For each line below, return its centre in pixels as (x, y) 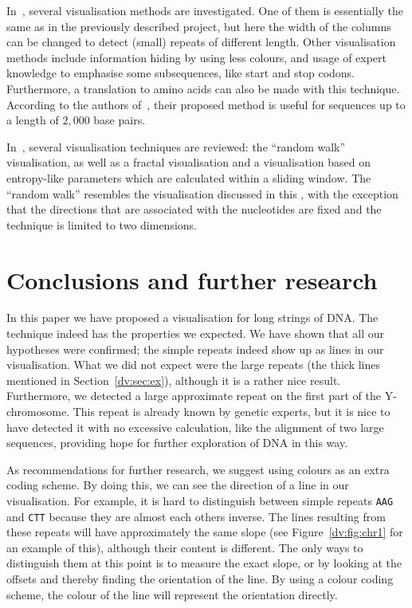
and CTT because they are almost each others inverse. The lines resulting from (196, 516)
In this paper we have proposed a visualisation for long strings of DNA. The (192, 318)
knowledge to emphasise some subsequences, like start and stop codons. (181, 73)
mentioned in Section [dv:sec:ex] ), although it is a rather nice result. (174, 380)
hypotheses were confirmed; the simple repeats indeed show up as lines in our (195, 349)
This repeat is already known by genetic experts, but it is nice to (232, 411)
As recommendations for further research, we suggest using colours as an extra (198, 469)
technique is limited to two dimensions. (102, 224)
